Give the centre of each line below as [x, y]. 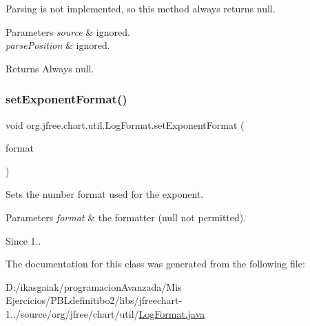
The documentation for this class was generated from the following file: [155, 264]
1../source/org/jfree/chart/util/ [72, 313]
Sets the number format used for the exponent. [105, 194]
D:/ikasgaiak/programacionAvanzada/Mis [94, 286]
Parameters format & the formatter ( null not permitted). [126, 217]
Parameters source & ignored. [68, 31]
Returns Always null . [50, 68]
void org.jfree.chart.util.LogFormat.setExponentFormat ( [125, 124]
